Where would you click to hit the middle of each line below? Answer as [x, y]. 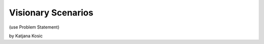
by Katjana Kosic [26, 36]
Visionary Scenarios [51, 13]
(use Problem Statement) [34, 27]
